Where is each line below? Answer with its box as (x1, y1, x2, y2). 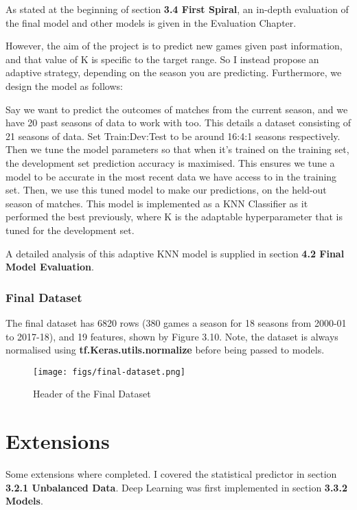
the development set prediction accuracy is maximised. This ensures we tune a (5, 155, 335, 170)
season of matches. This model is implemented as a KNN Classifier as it (5, 196, 308, 210)
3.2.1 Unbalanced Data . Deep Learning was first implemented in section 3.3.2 (5, 480, 347, 494)
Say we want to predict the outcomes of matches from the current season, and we (5, 102, 348, 116)
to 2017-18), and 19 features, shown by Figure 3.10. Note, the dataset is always (5, 329, 338, 343)
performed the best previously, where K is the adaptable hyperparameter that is (5, 209, 343, 224)
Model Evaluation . (5, 259, 94, 274)
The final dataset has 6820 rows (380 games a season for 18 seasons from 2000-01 (5, 315, 347, 329)
